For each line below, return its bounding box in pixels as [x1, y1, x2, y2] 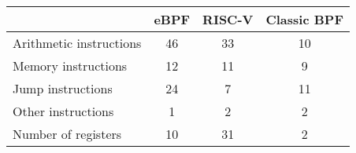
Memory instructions [13, 56, 128, 75]
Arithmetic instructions [13, 34, 142, 52]
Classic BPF [265, 10, 343, 28]
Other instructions [13, 102, 114, 120]
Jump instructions [13, 79, 113, 97]
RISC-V [202, 10, 254, 28]
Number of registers [13, 125, 122, 143]
